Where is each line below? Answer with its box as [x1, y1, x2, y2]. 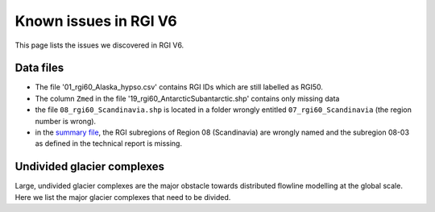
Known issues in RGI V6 [14, 12, 177, 30]
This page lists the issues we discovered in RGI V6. [14, 40, 184, 50]
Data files [14, 61, 64, 75]
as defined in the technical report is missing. [35, 139, 183, 148]
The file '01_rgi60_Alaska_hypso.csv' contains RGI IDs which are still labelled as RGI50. [35, 82, 324, 92]
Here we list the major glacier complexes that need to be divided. [14, 192, 231, 202]
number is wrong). [35, 116, 97, 126]
